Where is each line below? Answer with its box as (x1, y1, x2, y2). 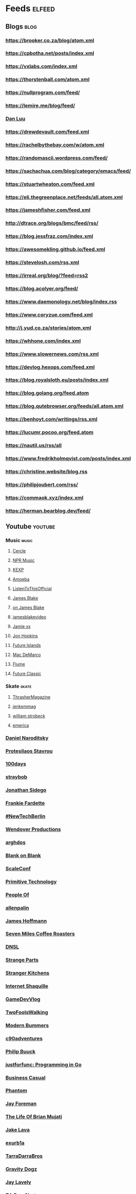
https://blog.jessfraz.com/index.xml (5, 233, 93, 240)
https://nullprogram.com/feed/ (5, 89, 80, 96)
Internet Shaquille (5, 983, 48, 989)
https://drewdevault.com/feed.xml (5, 128, 89, 135)
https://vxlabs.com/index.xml (5, 63, 77, 70)
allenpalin (5, 904, 30, 911)
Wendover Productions (5, 826, 61, 833)
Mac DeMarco (12, 652, 41, 658)
